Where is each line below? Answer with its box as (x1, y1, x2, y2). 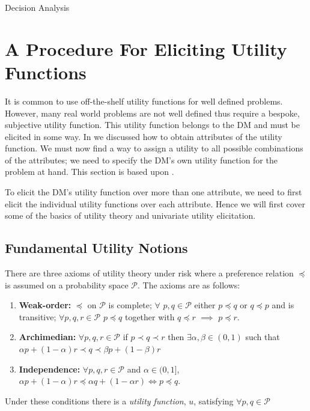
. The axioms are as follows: (138, 278, 240, 291)
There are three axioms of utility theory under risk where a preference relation (5, 267, 294, 279)
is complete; (108, 299, 152, 311)
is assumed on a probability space (5, 278, 129, 291)
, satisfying (193, 394, 234, 407)
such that (245, 330, 280, 343)
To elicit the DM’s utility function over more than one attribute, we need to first (5, 186, 302, 198)
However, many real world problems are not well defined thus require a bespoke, (5, 106, 300, 119)
